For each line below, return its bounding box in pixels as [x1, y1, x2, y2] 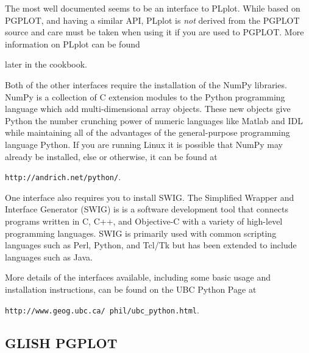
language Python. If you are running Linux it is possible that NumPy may [5, 138, 283, 150]
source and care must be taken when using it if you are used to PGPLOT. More [5, 26, 304, 38]
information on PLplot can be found [5, 37, 140, 50]
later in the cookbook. [5, 58, 88, 71]
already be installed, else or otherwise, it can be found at [5, 150, 218, 163]
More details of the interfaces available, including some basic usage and [5, 271, 271, 284]
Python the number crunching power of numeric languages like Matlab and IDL [5, 114, 303, 127]
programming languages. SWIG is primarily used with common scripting [5, 226, 277, 239]
